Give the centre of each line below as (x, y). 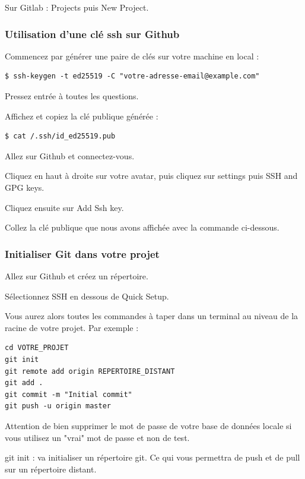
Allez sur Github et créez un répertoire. (77, 275)
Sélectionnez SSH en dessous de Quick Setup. (87, 296)
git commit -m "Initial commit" (69, 394)
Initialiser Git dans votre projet (82, 253)
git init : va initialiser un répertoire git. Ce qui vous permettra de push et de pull (152, 457)
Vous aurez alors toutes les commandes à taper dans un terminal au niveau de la (152, 316)
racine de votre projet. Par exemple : (72, 327)
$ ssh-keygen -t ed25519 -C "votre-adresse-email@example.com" (132, 76)
